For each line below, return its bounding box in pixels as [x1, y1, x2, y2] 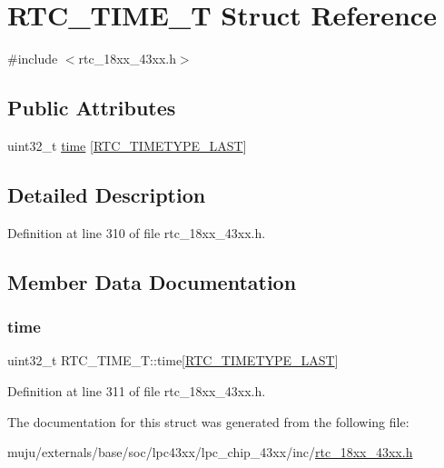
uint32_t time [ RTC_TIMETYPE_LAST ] [7, 135, 247, 154]
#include [7, 49, 58, 68]
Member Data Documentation [7, 267, 297, 295]
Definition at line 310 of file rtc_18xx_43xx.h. [7, 223, 266, 242]
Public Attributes [7, 94, 176, 122]
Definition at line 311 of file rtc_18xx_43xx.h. [7, 381, 266, 400]
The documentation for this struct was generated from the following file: [7, 412, 409, 431]
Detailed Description [7, 180, 206, 208]
